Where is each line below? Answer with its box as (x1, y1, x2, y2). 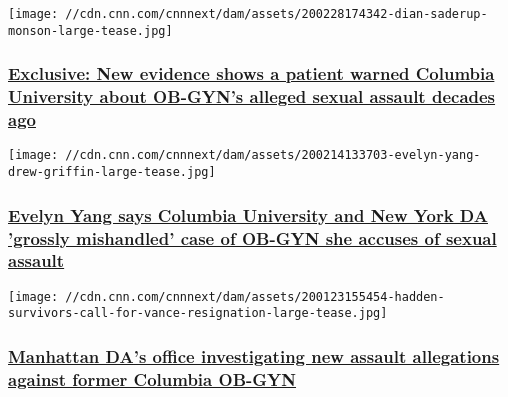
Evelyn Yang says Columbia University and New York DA (8, 202, 488, 227)
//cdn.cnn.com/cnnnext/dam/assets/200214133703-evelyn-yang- (65, 148, 481, 163)
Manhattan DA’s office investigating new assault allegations (8, 343, 500, 368)
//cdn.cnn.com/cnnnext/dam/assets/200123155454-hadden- (65, 289, 445, 304)
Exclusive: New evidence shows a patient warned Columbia (8, 61, 495, 86)
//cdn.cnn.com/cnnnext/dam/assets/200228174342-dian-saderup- (65, 7, 488, 21)
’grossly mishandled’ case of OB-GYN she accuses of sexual (8, 225, 497, 250)
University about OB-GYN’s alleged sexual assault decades (8, 84, 496, 109)
